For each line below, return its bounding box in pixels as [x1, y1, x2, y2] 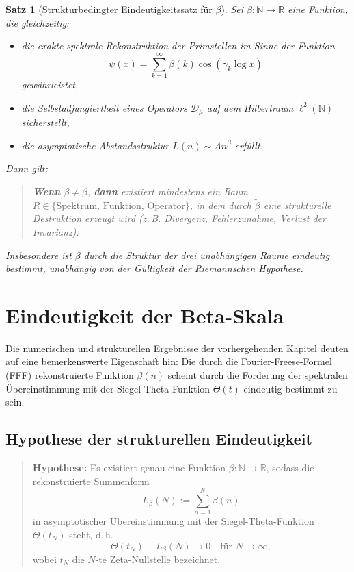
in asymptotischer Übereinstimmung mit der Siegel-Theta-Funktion [32, 514, 314, 528]
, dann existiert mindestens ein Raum [87, 184, 248, 198]
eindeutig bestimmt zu [243, 381, 338, 395]
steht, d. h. [69, 527, 113, 541]
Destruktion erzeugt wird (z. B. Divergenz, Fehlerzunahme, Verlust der [32, 211, 326, 225]
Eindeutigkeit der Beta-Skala [5, 301, 284, 329]
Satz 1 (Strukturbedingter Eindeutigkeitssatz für [5, 2, 213, 16]
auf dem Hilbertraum [206, 100, 294, 114]
